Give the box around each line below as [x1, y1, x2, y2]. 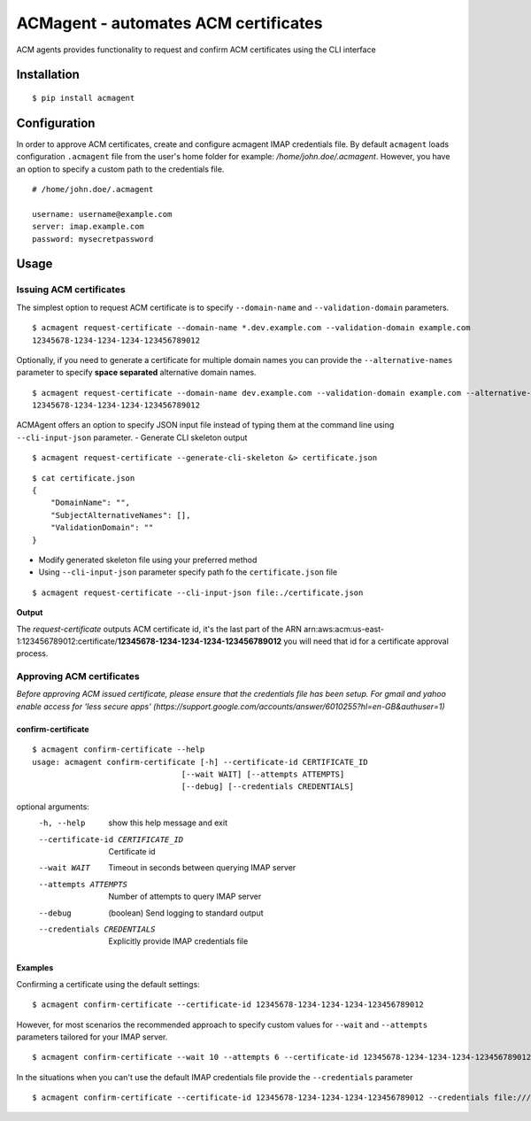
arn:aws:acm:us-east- [304, 623, 385, 634]
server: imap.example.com [32, 221, 145, 232]
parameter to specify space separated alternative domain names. [16, 367, 257, 378]
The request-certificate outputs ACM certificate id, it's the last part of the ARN [16, 623, 303, 634]
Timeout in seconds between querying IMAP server [108, 862, 296, 873]
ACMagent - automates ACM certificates [16, 13, 323, 33]
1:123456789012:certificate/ [16, 636, 119, 646]
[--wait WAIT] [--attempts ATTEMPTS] [181, 769, 345, 779]
